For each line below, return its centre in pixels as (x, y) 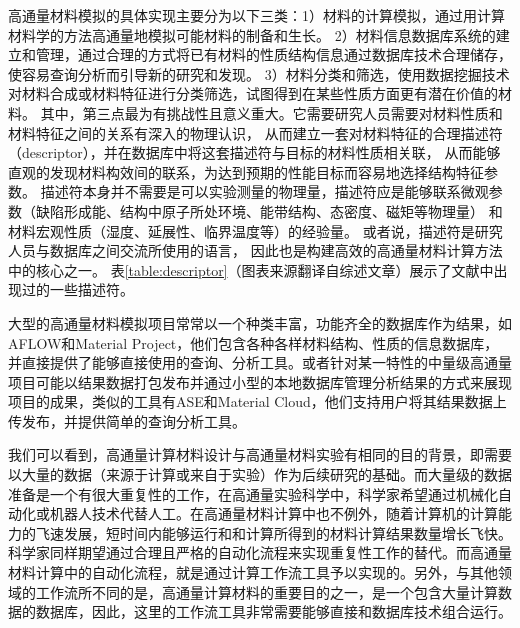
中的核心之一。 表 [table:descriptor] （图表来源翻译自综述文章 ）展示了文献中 (251, 269)
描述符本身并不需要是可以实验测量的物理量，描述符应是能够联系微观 (264, 191)
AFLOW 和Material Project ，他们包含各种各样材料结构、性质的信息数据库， (253, 342)
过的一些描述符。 (77, 289)
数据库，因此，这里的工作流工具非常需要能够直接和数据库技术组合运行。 (273, 611)
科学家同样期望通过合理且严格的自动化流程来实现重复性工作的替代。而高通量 (260, 552)
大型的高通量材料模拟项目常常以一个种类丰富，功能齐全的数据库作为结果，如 (260, 322)
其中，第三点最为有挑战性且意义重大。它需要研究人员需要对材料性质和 (271, 112)
